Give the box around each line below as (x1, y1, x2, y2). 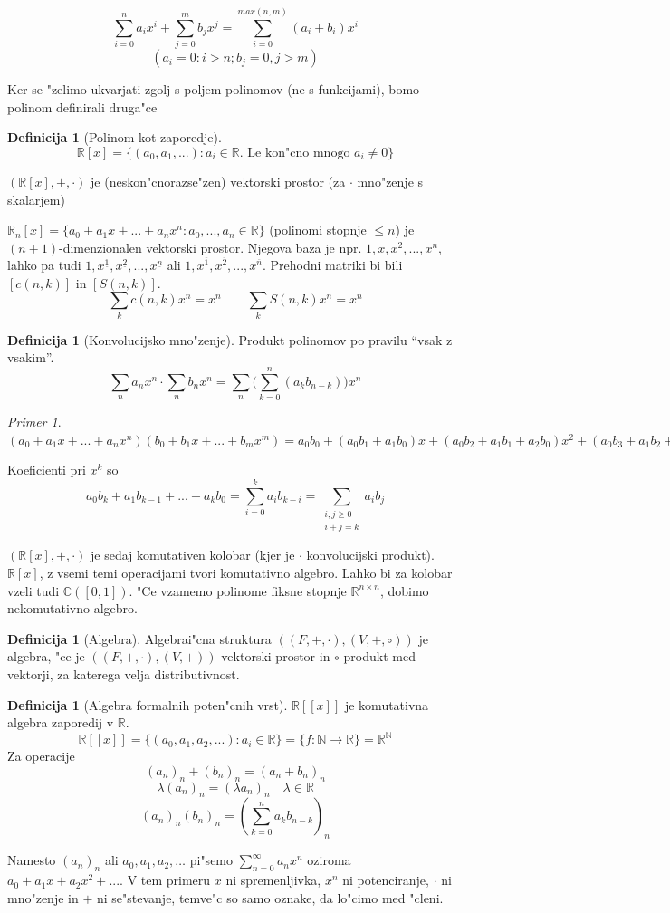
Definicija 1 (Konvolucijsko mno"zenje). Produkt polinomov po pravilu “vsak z (7, 330, 453, 349)
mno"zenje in (7, 888, 79, 907)
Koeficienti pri (7, 460, 86, 479)
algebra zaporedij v (7, 713, 114, 732)
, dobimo (379, 581, 429, 600)
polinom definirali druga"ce (7, 97, 158, 116)
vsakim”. (7, 348, 54, 367)
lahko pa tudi (7, 255, 81, 274)
